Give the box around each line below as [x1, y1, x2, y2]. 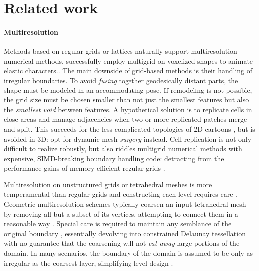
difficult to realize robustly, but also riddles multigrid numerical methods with [4, 143, 242, 154]
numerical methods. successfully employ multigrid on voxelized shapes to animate [4, 55, 253, 66]
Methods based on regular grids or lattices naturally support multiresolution [4, 46, 237, 56]
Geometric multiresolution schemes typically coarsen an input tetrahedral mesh [4, 199, 246, 209]
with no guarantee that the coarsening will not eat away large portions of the [4, 238, 240, 248]
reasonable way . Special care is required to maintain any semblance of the [4, 218, 232, 229]
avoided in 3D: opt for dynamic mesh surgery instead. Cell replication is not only [4, 133, 252, 144]
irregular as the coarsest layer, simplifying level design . [4, 257, 173, 268]
